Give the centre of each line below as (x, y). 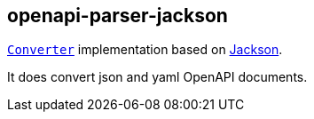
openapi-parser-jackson (118, 16)
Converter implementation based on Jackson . (145, 50)
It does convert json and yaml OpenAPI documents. (157, 77)
